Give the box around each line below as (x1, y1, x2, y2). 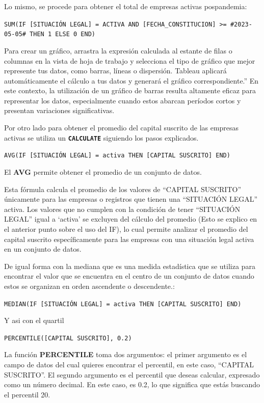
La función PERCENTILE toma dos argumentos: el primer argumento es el (4, 349, 247, 360)
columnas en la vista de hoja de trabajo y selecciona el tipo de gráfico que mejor (4, 55, 255, 66)
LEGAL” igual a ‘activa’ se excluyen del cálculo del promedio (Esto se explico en (4, 213, 257, 224)
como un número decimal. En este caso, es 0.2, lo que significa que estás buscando (4, 379, 260, 390)
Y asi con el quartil (4, 315, 64, 326)
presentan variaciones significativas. (4, 105, 115, 116)
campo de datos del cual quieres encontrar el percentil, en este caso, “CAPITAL (4, 359, 254, 369)
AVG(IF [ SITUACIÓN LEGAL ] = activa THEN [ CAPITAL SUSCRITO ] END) (4, 152, 230, 159)
